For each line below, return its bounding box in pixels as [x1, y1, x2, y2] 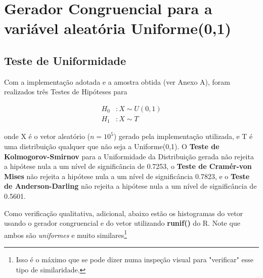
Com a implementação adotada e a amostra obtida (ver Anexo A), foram [4, 76, 230, 87]
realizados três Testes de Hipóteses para [4, 86, 127, 97]
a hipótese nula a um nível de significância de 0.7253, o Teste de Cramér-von [4, 161, 252, 171]
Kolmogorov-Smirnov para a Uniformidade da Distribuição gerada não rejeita [4, 151, 254, 161]
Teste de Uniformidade [4, 52, 126, 68]
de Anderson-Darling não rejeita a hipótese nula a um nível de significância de [4, 181, 257, 191]
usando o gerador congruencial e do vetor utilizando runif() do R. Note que [4, 218, 240, 228]
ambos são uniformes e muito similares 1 [4, 228, 127, 240]
